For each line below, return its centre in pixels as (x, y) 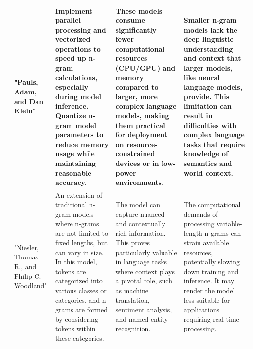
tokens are (71, 271)
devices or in (137, 163)
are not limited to (82, 233)
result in (198, 116)
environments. (140, 182)
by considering (77, 319)
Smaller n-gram (210, 20)
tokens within (75, 328)
